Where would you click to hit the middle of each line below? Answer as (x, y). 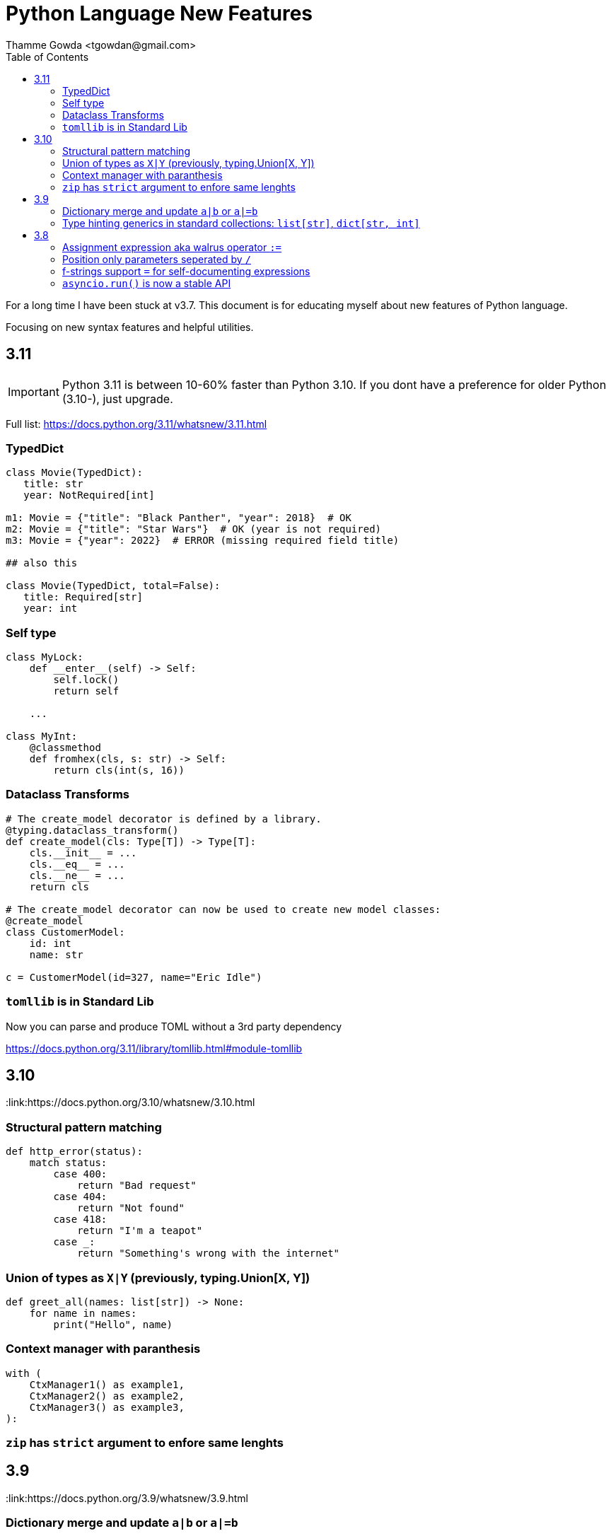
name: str (56, 954)
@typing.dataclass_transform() (92, 830)
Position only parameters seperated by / (157, 259)
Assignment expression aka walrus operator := (172, 247)
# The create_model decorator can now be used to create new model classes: (223, 909)
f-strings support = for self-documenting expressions (186, 271)
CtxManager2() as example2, (107, 1396)
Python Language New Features (159, 13)
